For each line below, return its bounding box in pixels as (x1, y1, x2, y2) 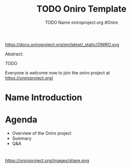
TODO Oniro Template (36, 3, 127, 15)
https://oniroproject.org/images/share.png (5, 158, 90, 164)
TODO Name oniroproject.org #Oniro (45, 19, 118, 25)
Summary (12, 135, 32, 141)
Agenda (5, 114, 37, 125)
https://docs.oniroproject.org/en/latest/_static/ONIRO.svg (5, 41, 119, 47)
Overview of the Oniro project (12, 130, 72, 136)
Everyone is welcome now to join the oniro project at (5, 69, 110, 76)
